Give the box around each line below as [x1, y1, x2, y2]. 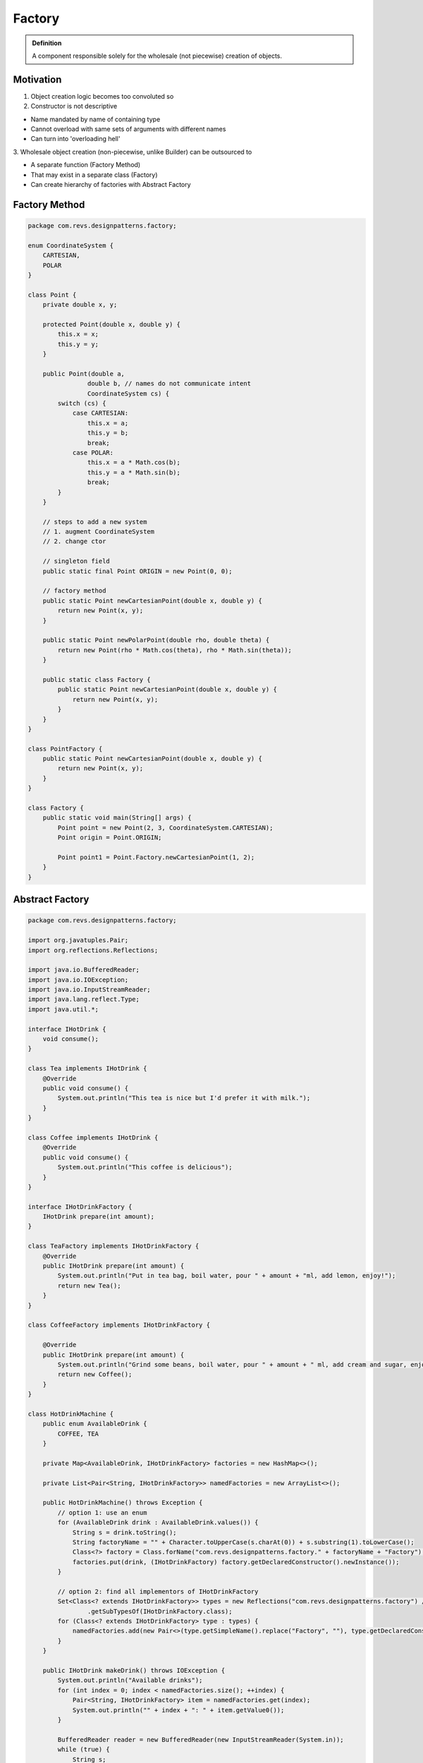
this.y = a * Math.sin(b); [87, 468, 181, 476]
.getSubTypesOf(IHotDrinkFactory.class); [87, 1607, 233, 1615]
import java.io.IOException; [27, 975, 129, 984]
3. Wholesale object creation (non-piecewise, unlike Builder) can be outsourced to [13, 147, 252, 156]
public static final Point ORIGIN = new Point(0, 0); [42, 567, 233, 575]
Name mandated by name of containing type [30, 115, 161, 123]
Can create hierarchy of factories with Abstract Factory [30, 180, 191, 188]
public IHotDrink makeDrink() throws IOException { [42, 1666, 226, 1675]
